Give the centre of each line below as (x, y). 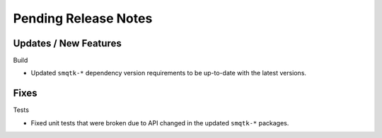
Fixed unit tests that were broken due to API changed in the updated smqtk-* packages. (160, 123)
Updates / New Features (67, 43)
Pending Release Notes (83, 18)
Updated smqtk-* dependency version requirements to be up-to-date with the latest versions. (169, 73)
